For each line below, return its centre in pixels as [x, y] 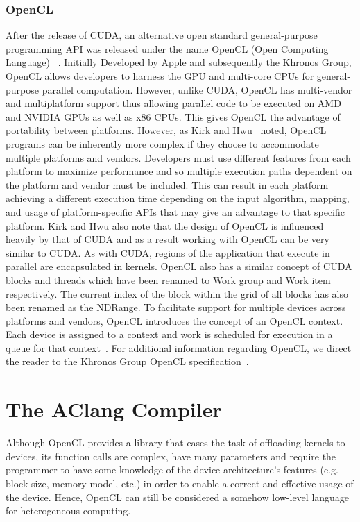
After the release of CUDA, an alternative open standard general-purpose [162, 35]
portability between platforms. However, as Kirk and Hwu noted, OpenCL [166, 130]
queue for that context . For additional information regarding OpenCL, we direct [179, 347]
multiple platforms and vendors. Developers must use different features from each [178, 157]
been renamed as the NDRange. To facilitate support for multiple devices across [176, 307]
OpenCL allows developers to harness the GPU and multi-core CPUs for [160, 76]
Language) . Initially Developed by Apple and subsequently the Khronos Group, [179, 62]
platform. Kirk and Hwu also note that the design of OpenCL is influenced [165, 225]
